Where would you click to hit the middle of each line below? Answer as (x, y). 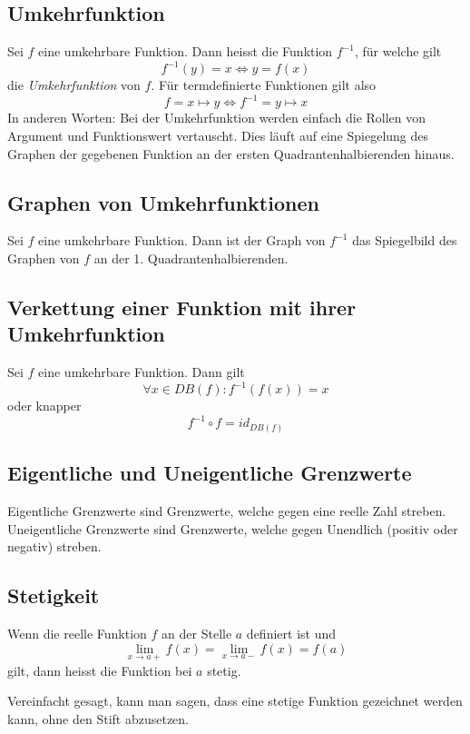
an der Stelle (197, 634)
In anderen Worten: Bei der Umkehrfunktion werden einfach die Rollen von (217, 118)
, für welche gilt (398, 51)
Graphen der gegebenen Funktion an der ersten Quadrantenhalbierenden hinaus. (231, 153)
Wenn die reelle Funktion (77, 634)
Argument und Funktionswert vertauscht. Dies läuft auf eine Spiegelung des (218, 135)
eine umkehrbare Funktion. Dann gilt (142, 372)
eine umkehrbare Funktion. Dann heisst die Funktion (186, 51)
